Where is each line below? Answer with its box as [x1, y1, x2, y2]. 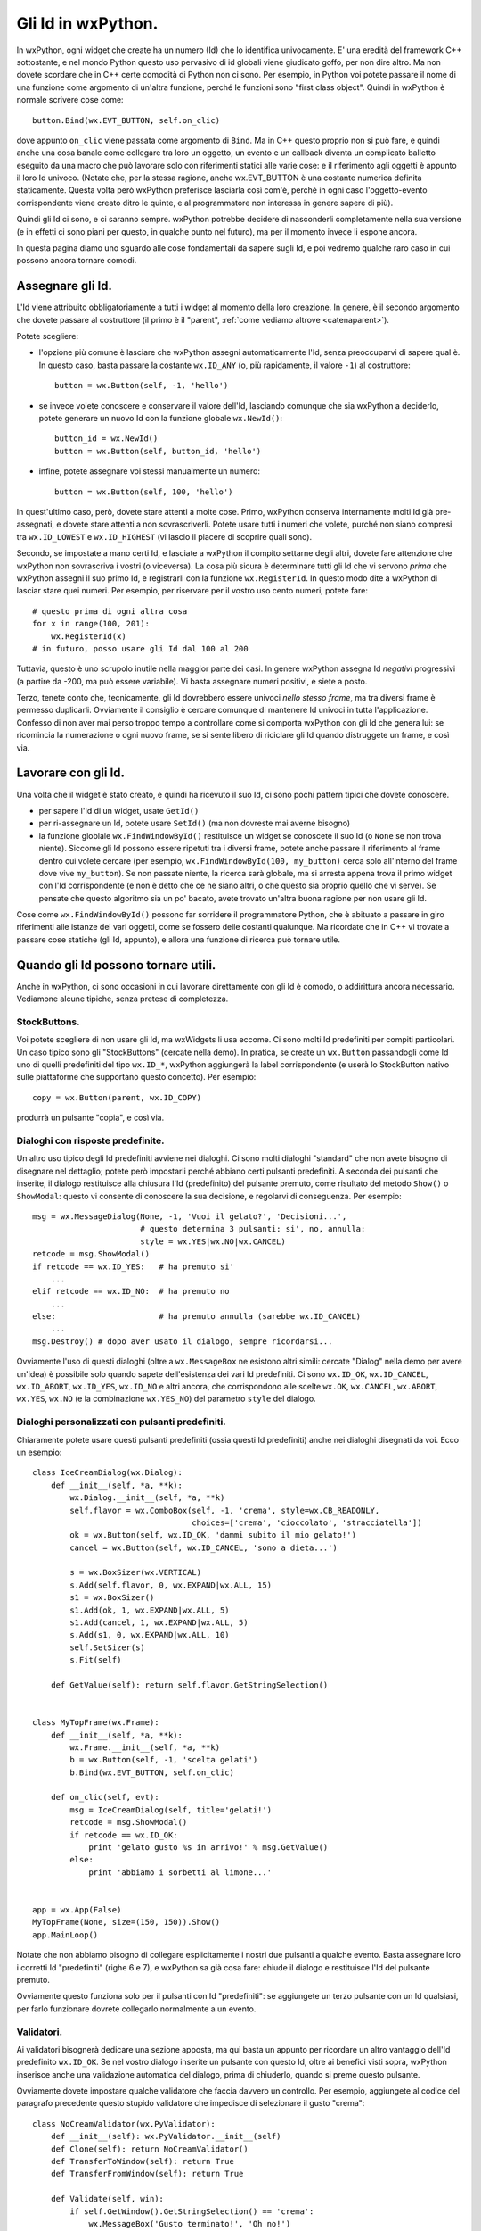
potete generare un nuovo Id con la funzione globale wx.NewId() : [38, 413, 283, 424]
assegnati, [16, 518, 55, 530]
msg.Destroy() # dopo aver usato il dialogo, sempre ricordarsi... [32, 1336, 333, 1347]
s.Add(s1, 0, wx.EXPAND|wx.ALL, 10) [69, 1630, 231, 1640]
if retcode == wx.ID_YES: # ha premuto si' [32, 1261, 235, 1272]
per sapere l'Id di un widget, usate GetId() [38, 805, 200, 816]
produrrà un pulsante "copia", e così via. [16, 1112, 165, 1124]
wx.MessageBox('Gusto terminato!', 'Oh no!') [88, 2219, 291, 2228]
